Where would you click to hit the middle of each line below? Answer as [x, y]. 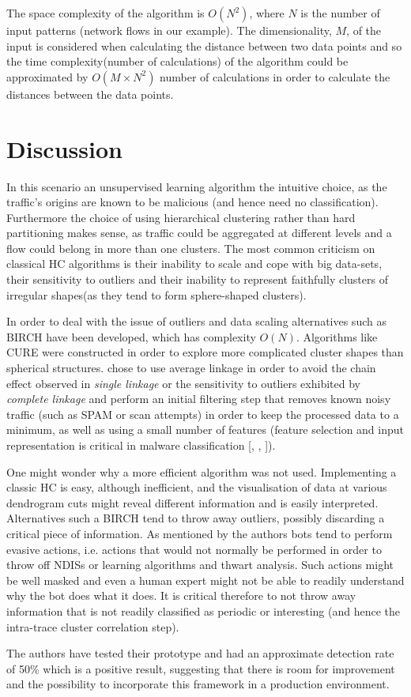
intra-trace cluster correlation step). [93, 626]
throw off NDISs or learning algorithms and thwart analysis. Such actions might [200, 565]
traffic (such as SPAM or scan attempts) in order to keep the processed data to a [203, 414]
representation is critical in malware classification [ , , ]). [141, 445]
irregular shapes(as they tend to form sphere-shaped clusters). [156, 294]
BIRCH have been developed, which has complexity [131, 336]
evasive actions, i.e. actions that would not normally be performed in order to [194, 549]
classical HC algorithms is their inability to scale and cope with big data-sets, [194, 264]
